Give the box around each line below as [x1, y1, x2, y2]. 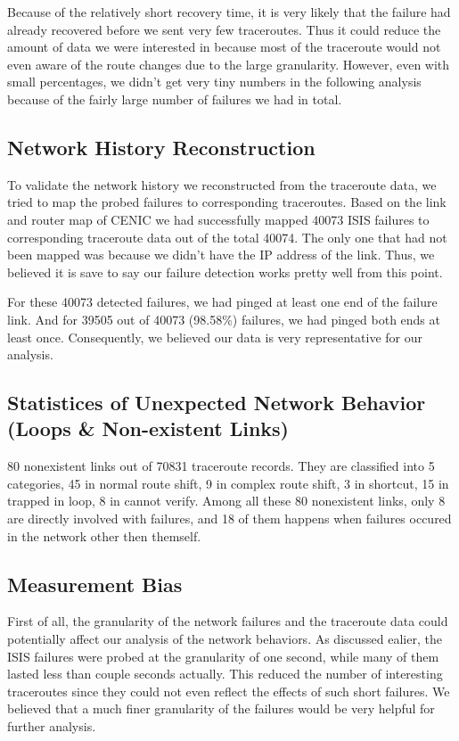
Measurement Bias [7, 570, 183, 597]
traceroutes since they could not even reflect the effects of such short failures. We [7, 681, 450, 700]
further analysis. [7, 717, 96, 736]
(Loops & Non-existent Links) [7, 415, 289, 442]
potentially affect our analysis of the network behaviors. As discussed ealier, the [7, 630, 442, 648]
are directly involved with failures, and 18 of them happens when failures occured [7, 509, 452, 528]
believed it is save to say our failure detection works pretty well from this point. [7, 262, 443, 281]
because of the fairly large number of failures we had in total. [7, 89, 342, 108]
